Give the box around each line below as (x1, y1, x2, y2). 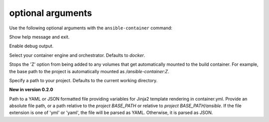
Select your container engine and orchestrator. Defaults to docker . (9, 52, 145, 58)
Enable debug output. (9, 43, 54, 49)
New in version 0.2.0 (9, 87, 53, 93)
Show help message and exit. (9, 34, 70, 40)
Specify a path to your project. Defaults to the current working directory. (9, 77, 158, 83)
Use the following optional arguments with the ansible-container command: (9, 25, 173, 31)
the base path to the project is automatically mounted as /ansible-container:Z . (9, 68, 169, 74)
